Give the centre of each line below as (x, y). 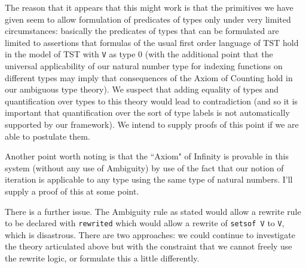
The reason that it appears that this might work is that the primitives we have (149, 7)
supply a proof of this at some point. (72, 191)
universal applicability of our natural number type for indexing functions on (144, 66)
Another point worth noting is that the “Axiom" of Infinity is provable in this (147, 156)
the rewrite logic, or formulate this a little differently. (102, 258)
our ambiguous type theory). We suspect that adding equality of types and (142, 89)
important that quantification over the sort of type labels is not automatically (147, 113)
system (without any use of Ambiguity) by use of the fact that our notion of (144, 167)
